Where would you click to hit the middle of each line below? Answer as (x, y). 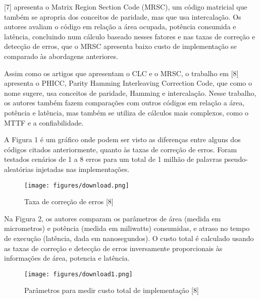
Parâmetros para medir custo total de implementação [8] (112, 290)
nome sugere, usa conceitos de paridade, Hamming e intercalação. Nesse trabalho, (130, 93)
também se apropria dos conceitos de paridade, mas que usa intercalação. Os (123, 16)
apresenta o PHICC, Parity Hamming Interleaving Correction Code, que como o (128, 83)
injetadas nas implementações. (83, 169)
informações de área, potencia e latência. (67, 258)
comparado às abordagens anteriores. (61, 56)
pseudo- (236, 159)
